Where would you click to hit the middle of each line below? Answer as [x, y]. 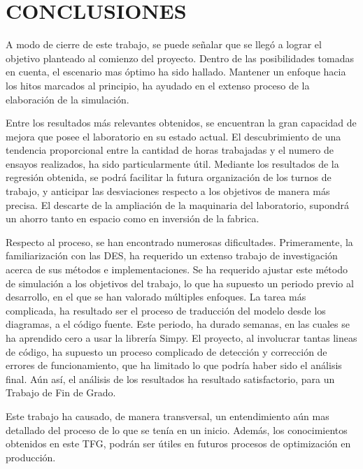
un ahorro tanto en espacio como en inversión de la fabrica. [133, 218]
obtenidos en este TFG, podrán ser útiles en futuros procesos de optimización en [178, 443]
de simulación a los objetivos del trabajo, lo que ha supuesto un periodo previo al [180, 283]
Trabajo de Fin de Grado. [61, 392]
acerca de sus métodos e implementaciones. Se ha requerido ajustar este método [177, 269]
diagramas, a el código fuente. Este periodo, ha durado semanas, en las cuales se [178, 324]
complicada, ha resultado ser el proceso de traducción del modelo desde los [166, 310]
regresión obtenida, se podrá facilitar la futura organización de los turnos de [169, 177]
